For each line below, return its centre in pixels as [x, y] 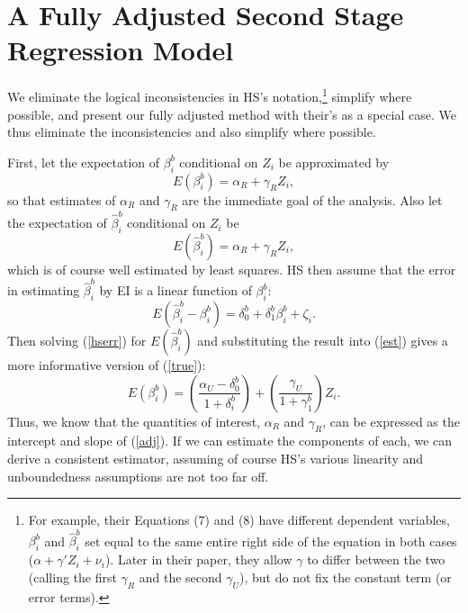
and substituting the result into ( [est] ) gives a [323, 340]
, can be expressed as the [391, 421]
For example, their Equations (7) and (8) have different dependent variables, [239, 520]
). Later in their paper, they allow [198, 559]
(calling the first [72, 577]
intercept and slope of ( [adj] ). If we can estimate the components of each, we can [230, 441]
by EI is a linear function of [175, 290]
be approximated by [334, 162]
